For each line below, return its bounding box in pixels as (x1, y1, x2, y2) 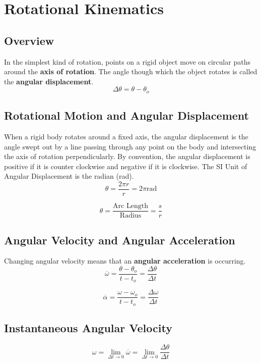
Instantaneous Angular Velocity (4, 320, 172, 336)
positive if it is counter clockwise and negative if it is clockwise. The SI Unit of (4, 161, 247, 171)
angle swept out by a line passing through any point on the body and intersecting (4, 141, 256, 151)
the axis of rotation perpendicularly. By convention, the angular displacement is (4, 151, 250, 162)
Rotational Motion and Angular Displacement (4, 108, 249, 123)
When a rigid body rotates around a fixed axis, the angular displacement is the (4, 131, 248, 142)
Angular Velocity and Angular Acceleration (4, 232, 235, 247)
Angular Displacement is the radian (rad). (4, 171, 134, 181)
